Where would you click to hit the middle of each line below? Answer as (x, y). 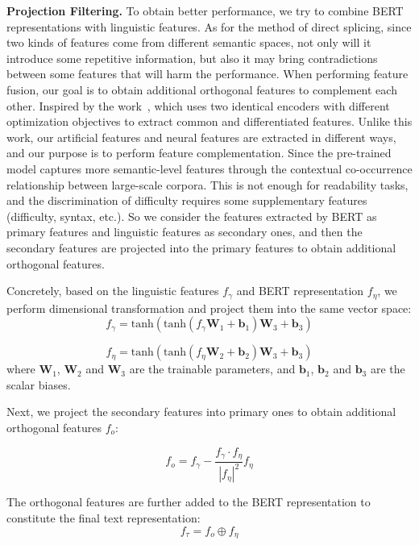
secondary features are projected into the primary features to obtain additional (201, 247)
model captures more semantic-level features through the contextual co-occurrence (209, 168)
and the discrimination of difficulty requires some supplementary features (187, 200)
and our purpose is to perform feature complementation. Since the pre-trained (199, 153)
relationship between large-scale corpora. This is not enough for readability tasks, (207, 184)
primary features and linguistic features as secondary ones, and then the (185, 232)
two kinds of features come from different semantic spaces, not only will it (189, 42)
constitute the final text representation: (104, 517)
